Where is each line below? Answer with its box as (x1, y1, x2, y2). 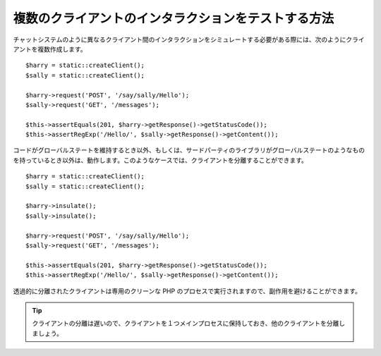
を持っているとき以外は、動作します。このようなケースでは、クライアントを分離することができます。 (13, 156, 308, 164)
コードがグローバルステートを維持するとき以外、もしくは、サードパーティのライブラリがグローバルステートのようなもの (13, 146, 365, 154)
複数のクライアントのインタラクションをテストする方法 (13, 11, 334, 26)
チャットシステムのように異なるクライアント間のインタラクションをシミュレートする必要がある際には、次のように (13, 35, 346, 44)
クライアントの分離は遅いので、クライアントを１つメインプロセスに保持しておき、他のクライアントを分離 (32, 319, 339, 328)
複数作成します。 (37, 44, 87, 53)
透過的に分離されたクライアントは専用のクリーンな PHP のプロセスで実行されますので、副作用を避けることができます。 (13, 286, 361, 295)
